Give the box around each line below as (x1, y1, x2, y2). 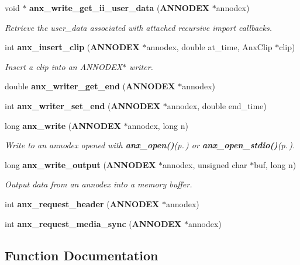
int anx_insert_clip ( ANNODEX (5, 41, 140, 53)
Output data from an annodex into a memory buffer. (5, 178, 192, 190)
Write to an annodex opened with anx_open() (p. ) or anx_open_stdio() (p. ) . (5, 139, 295, 151)
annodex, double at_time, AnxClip (146, 41, 273, 53)
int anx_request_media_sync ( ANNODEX (5, 217, 182, 229)
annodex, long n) (127, 119, 188, 131)
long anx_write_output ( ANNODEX (5, 158, 156, 170)
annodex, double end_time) (167, 99, 267, 111)
